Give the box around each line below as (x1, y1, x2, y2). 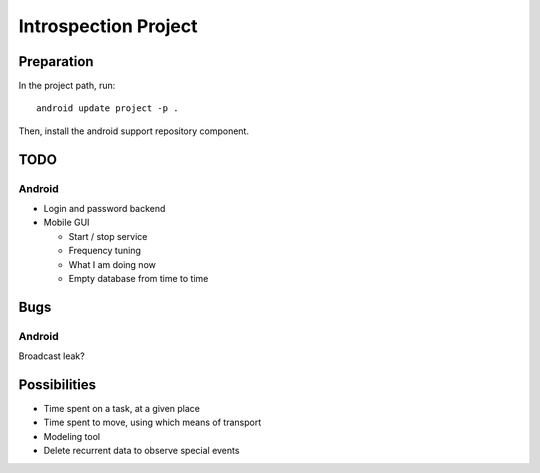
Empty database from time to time (68, 272, 209, 284)
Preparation (18, 53, 94, 70)
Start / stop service (68, 230, 148, 242)
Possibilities (18, 376, 97, 393)
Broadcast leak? (18, 350, 85, 362)
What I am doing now (68, 258, 157, 270)
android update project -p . (36, 103, 179, 114)
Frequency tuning (68, 245, 142, 257)
